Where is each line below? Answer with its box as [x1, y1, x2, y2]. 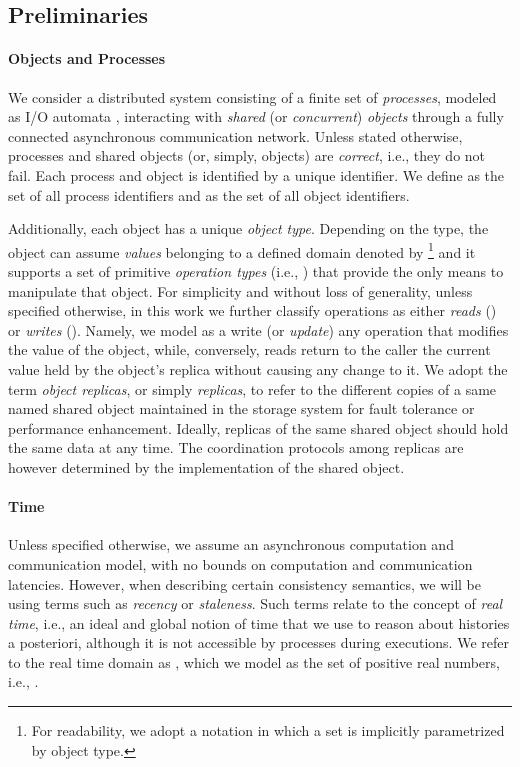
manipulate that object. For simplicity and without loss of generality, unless [8, 280, 473, 301]
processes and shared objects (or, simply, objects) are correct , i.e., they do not [8, 145, 486, 166]
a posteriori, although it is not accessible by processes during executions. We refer [8, 632, 509, 653]
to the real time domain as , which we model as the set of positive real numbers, [8, 651, 500, 672]
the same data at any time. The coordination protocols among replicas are [8, 437, 464, 458]
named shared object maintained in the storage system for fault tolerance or [8, 398, 475, 419]
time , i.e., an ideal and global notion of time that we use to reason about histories [8, 612, 510, 633]
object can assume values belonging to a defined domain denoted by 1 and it [8, 238, 476, 262]
